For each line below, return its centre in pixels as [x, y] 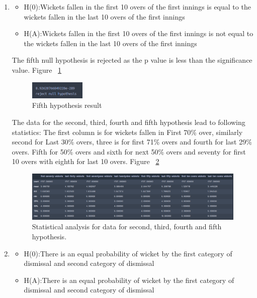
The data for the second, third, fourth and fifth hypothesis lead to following [128, 122]
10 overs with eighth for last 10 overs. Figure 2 [85, 161]
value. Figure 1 [37, 69]
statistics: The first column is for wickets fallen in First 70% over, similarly [127, 132]
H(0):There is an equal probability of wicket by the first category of [128, 253]
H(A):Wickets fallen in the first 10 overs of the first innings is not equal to [139, 33]
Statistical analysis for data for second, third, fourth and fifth [127, 227]
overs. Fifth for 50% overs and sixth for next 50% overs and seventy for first [129, 151]
